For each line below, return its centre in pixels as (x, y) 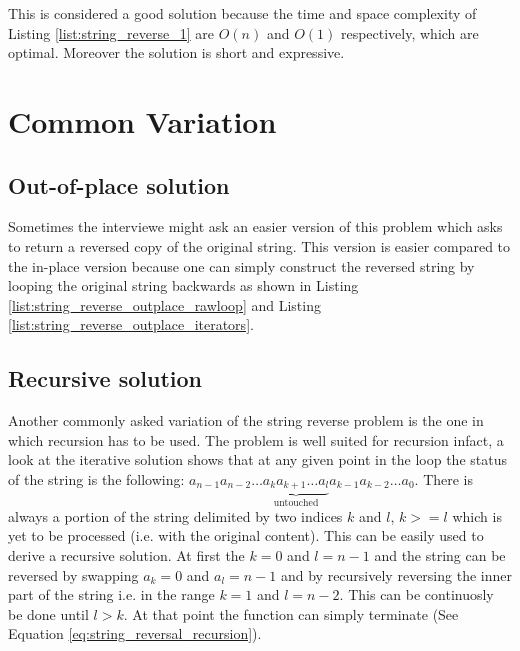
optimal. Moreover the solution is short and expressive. (176, 52)
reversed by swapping (73, 574)
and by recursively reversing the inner (396, 574)
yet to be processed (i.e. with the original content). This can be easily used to (246, 535)
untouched (296, 503)
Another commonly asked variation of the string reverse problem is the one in (246, 420)
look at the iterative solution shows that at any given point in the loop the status (257, 459)
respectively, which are (409, 32)
